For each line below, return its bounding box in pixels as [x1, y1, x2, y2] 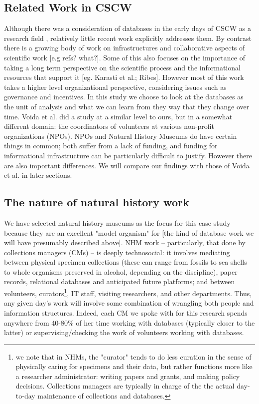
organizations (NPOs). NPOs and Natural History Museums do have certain [4, 130, 237, 141]
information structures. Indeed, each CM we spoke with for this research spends [4, 307, 248, 318]
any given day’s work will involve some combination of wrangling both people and [4, 298, 254, 308]
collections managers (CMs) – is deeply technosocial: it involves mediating [4, 247, 230, 257]
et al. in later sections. [4, 170, 72, 180]
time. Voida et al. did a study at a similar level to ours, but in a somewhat [4, 111, 233, 121]
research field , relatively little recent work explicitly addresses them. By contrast [4, 32, 252, 43]
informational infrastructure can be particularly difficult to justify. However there [4, 150, 252, 160]
